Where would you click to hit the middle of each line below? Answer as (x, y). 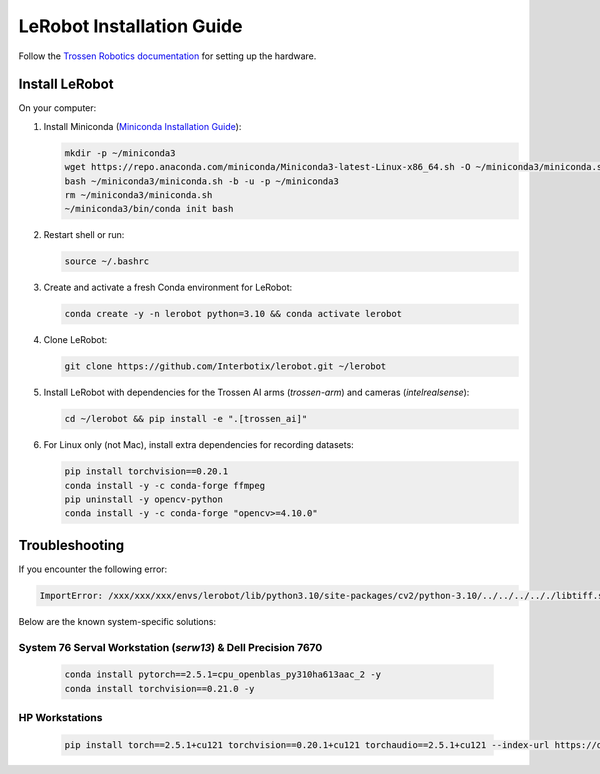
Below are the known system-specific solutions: (117, 621)
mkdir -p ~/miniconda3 (120, 153)
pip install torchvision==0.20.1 (146, 471)
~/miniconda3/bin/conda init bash (149, 209)
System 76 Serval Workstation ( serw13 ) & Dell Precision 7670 (170, 647)
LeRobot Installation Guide (130, 26)
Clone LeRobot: (75, 340)
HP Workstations (60, 718)
